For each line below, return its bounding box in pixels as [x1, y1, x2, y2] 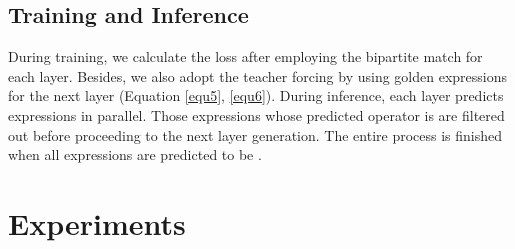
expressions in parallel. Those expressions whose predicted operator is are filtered [8, 104, 505, 125]
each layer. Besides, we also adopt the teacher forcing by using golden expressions [8, 65, 508, 86]
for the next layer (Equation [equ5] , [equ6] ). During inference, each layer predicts [8, 85, 504, 106]
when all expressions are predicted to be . [8, 144, 262, 165]
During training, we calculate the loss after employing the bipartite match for [8, 46, 483, 67]
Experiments [8, 202, 186, 243]
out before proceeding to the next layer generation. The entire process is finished [8, 124, 503, 145]
